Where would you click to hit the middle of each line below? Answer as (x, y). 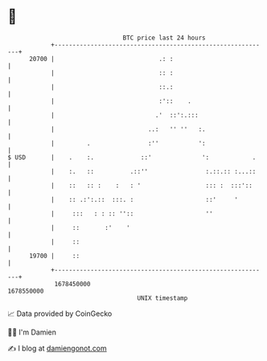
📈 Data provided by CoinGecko (60, 314)
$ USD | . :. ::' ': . (132, 157)
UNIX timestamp (162, 298)
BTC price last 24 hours (164, 38)
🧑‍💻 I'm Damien (32, 332)
